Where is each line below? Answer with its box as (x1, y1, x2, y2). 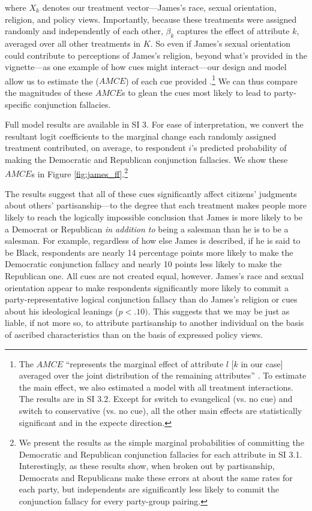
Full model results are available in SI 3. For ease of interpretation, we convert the (5, 118, 304, 131)
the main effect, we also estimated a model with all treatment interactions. (19, 380, 293, 393)
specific (5, 98, 32, 110)
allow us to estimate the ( (5, 74, 99, 87)
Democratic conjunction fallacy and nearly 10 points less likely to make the (5, 258, 282, 270)
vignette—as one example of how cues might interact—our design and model (5, 61, 287, 73)
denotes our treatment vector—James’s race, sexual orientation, (42, 1, 277, 13)
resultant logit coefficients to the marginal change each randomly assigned (5, 129, 277, 142)
